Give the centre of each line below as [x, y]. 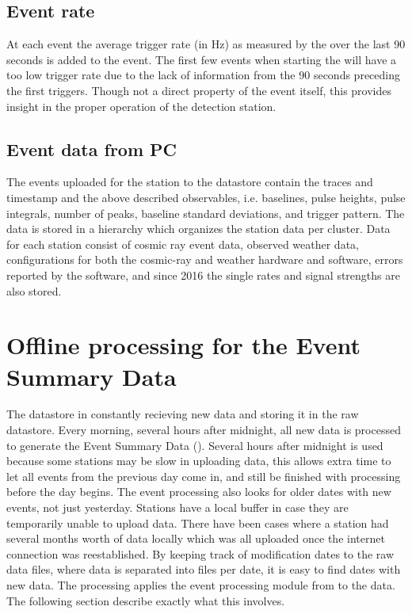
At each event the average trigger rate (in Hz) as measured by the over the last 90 [206, 44]
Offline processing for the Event [183, 345]
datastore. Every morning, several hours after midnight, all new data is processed [204, 430]
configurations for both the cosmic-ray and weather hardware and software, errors [205, 259]
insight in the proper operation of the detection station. [141, 106]
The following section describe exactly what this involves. [146, 600]
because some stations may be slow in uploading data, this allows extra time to [199, 461]
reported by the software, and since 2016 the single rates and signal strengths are [203, 275]
